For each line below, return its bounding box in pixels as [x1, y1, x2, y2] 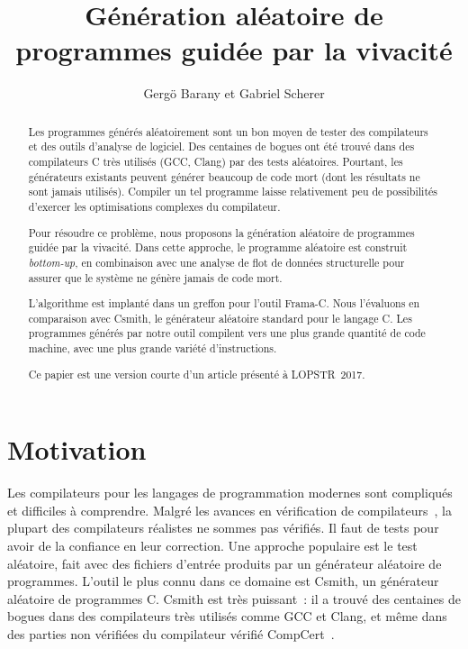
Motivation [7, 431, 147, 468]
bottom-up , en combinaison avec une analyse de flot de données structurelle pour [28, 254, 405, 270]
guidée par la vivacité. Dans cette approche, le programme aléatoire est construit [28, 240, 408, 255]
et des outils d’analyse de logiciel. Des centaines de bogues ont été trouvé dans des [28, 139, 415, 154]
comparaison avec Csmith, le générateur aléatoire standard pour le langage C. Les [28, 310, 412, 325]
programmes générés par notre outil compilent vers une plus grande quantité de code [28, 325, 426, 341]
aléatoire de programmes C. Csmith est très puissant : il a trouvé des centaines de [7, 589, 461, 608]
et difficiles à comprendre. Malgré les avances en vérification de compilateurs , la [7, 500, 452, 519]
